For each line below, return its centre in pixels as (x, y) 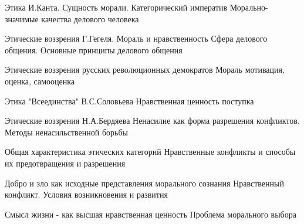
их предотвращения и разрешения (65, 163)
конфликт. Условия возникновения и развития (86, 194)
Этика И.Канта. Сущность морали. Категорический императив (116, 7)
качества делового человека (90, 18)
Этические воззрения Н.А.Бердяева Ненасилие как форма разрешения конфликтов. (152, 121)
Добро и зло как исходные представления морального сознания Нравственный (144, 183)
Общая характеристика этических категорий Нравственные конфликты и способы (150, 152)
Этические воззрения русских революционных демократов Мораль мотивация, (145, 69)
